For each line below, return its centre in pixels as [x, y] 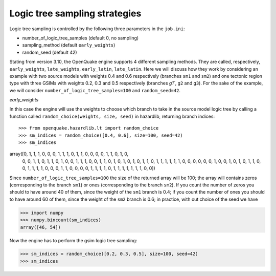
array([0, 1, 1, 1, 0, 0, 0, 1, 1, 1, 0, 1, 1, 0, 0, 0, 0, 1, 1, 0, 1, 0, [69, 154]
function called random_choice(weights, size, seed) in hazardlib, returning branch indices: [112, 116]
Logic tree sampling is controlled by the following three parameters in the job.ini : [97, 29]
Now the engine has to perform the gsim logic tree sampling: [73, 240]
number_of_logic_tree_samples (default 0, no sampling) [80, 38]
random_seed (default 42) [50, 52]
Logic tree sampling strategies [75, 13]
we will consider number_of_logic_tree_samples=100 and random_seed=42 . [95, 90]
